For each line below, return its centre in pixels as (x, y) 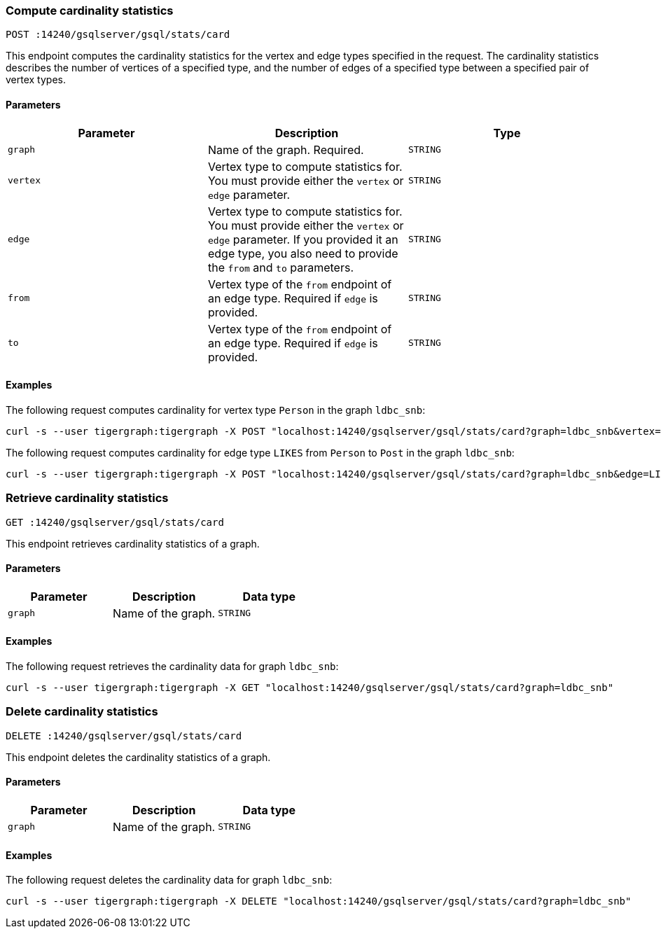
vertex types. (36, 80)
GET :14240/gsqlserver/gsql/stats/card (115, 522)
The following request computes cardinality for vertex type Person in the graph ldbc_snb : (216, 410)
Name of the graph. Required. (286, 149)
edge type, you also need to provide (303, 253)
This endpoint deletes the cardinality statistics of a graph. (138, 757)
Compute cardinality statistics (90, 11)
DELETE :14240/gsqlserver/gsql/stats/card (124, 736)
